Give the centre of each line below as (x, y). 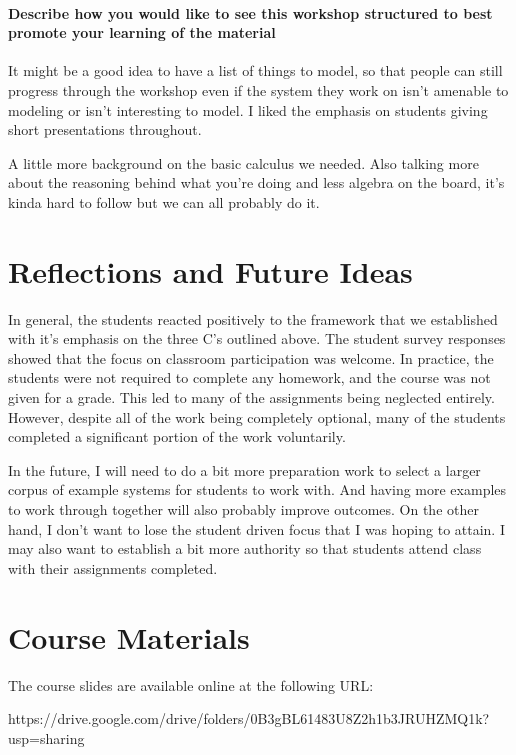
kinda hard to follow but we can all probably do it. (164, 201)
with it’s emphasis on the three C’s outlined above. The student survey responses (257, 338)
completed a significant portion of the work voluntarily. (177, 436)
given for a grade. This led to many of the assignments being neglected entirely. (251, 397)
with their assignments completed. (113, 567)
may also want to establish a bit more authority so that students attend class (245, 548)
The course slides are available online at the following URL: (191, 684)
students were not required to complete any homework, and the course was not (249, 377)
